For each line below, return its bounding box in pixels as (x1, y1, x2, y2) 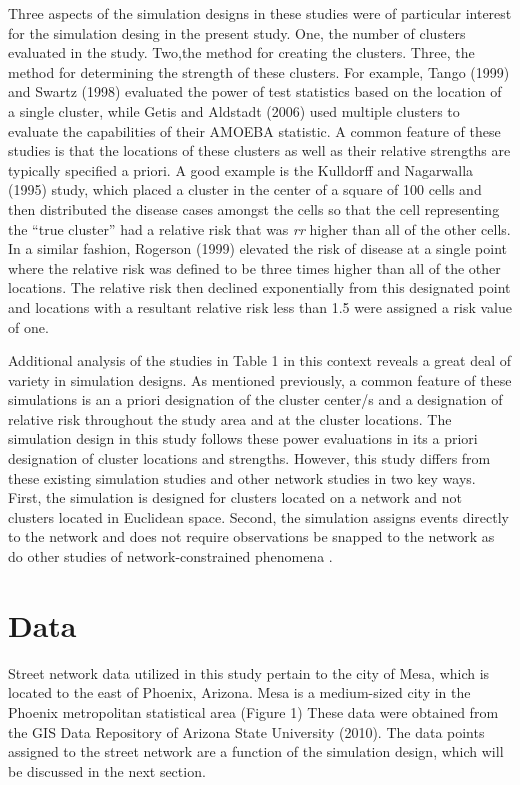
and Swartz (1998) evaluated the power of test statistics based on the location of (8, 81, 502, 102)
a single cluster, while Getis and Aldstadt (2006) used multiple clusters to (8, 100, 460, 121)
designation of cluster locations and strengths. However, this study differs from (8, 448, 491, 469)
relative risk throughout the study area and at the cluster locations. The (8, 408, 452, 429)
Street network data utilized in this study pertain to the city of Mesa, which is (8, 662, 490, 683)
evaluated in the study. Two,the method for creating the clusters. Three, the (8, 42, 475, 63)
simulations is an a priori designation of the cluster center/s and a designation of (8, 389, 503, 410)
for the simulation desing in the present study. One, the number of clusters (8, 22, 466, 43)
